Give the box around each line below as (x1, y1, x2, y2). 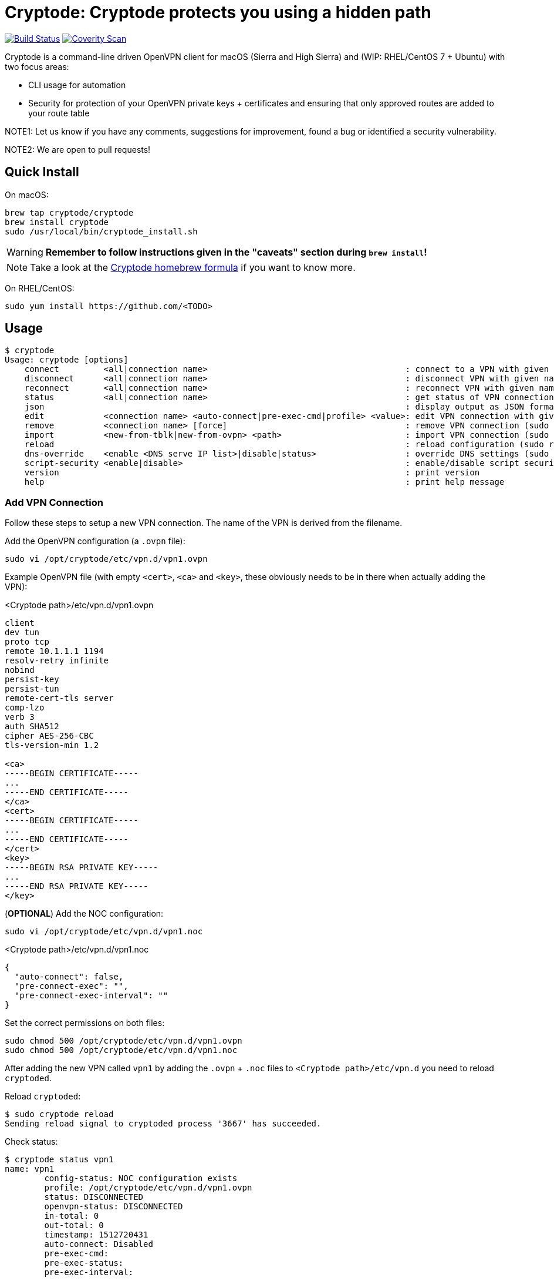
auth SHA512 (5, 722, 59, 732)
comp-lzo (5, 703, 45, 713)
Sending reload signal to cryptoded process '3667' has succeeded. (5, 1119, 322, 1129)
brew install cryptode (5, 217, 109, 227)
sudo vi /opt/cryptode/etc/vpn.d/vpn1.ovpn (5, 554, 208, 564)
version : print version (24, 468, 480, 478)
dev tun (5, 628, 40, 638)
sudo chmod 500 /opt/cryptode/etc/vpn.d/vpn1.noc (5, 1045, 238, 1055)
